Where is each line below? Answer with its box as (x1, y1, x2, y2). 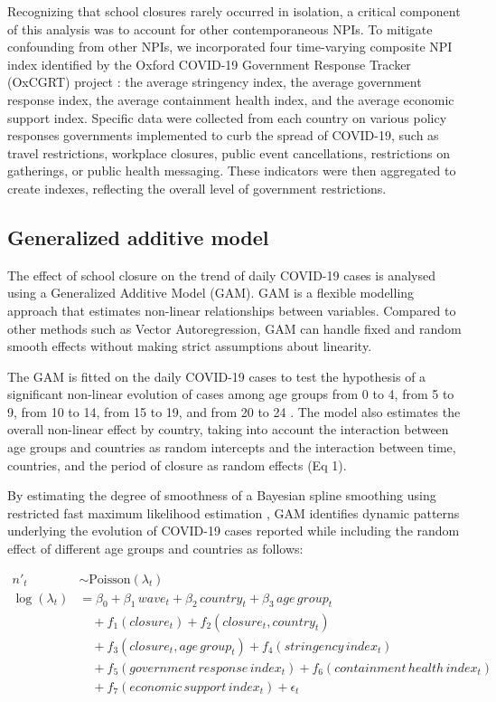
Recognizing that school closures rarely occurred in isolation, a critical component (7, 2, 461, 20)
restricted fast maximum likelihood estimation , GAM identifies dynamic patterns (7, 503, 460, 522)
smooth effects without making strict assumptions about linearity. (7, 337, 372, 356)
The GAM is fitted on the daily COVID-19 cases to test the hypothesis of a (7, 366, 426, 385)
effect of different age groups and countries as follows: (7, 539, 304, 558)
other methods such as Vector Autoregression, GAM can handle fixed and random (7, 318, 462, 337)
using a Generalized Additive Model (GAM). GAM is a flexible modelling (7, 283, 415, 302)
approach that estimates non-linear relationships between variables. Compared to (7, 300, 456, 319)
